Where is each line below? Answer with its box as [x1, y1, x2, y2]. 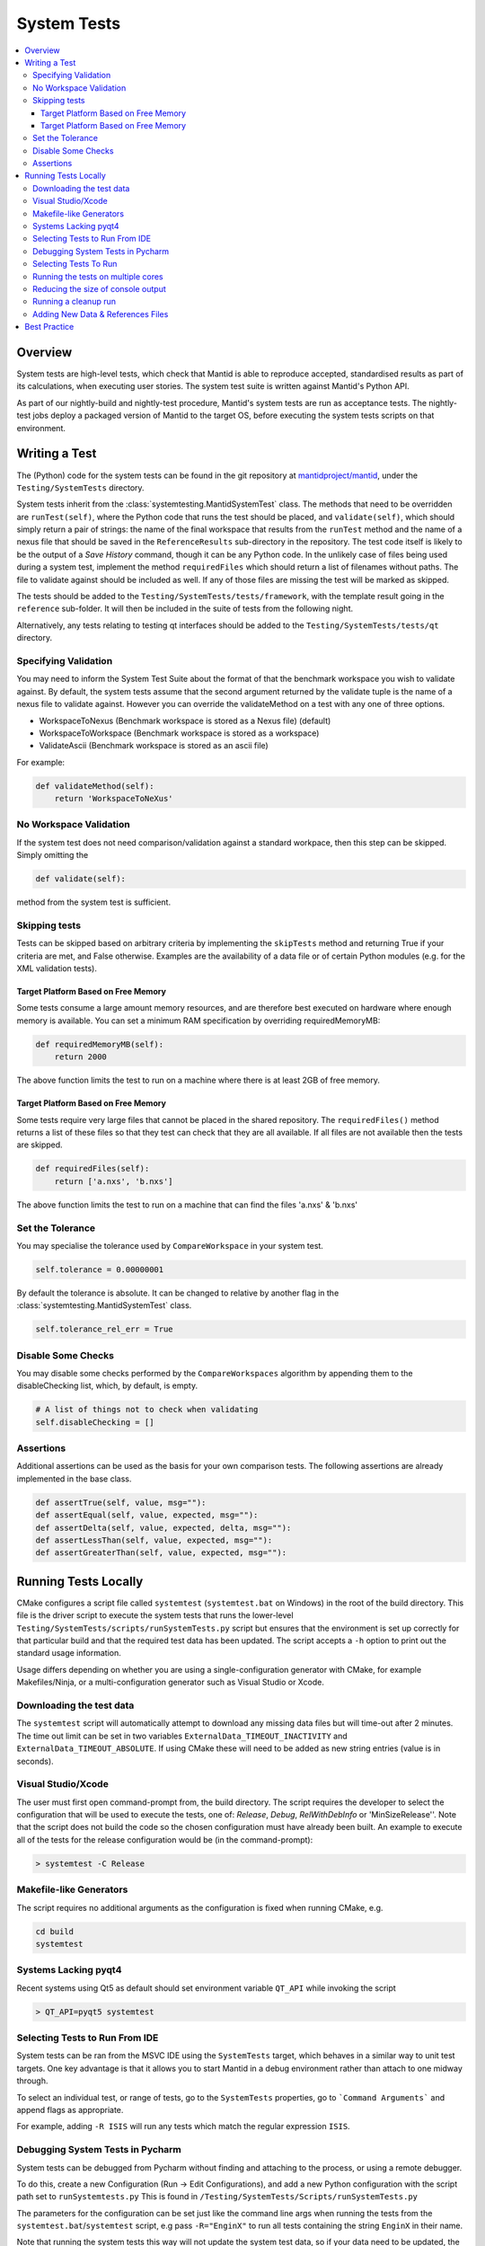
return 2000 [54, 1052, 108, 1062]
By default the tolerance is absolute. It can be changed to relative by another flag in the [16, 1287, 339, 1298]
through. [16, 2075, 48, 2086]
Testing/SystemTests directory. [16, 482, 145, 493]
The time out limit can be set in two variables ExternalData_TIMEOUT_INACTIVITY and [16, 1730, 348, 1741]
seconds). [16, 1755, 54, 1766]
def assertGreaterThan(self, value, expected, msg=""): [35, 1548, 287, 1558]
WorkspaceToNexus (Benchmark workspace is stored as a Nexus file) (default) [39, 715, 331, 726]
